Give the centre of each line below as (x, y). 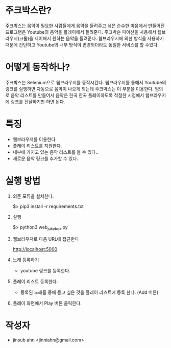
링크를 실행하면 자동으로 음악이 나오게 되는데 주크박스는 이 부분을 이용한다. (80, 89)
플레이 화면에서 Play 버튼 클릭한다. (47, 303)
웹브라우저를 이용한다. (35, 139)
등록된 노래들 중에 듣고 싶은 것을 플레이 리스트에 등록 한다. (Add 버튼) (89, 292)
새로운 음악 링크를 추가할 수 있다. (45, 158)
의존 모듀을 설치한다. (33, 196)
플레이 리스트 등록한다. (35, 281)
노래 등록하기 (26, 260)
